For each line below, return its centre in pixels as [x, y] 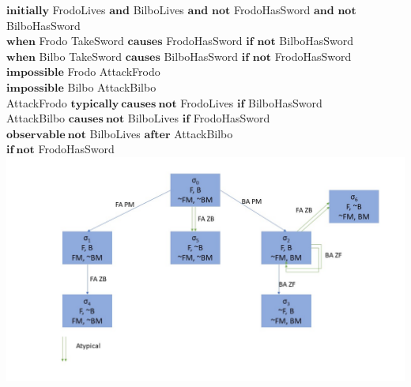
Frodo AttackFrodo [114, 71]
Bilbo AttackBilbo [112, 86]
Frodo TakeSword [81, 41]
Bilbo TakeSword [81, 56]
